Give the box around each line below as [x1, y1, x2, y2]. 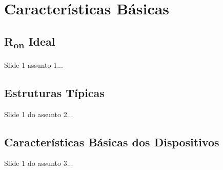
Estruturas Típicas [4, 84, 105, 100]
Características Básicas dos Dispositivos [4, 134, 219, 149]
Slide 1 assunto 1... [4, 59, 63, 70]
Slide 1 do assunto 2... [4, 108, 73, 119]
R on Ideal [4, 33, 55, 51]
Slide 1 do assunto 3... [4, 158, 73, 168]
